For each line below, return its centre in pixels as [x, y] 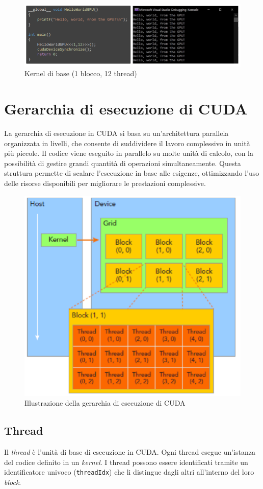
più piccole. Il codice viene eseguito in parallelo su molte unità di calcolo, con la [129, 153]
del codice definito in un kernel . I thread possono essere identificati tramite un [126, 462]
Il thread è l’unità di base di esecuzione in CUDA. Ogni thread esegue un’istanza [130, 452]
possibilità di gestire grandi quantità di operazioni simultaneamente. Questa [123, 163]
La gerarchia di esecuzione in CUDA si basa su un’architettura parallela [116, 133]
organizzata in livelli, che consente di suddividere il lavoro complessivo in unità [127, 143]
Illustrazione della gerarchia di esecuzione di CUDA [105, 403]
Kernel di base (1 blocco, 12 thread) [81, 73]
